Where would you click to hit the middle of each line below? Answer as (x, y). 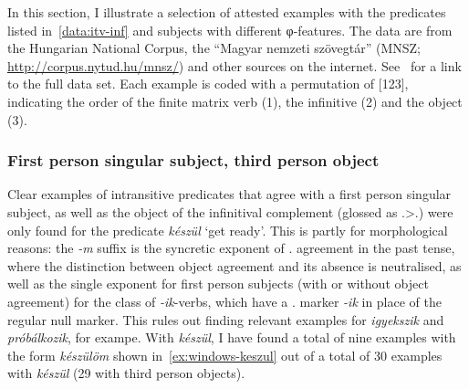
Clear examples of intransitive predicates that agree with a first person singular (229, 194)
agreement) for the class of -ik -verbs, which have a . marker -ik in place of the (224, 301)
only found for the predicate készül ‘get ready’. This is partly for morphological (228, 230)
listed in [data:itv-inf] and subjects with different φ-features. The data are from (230, 30)
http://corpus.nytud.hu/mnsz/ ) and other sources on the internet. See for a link (234, 65)
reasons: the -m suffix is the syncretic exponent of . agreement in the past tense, (231, 248)
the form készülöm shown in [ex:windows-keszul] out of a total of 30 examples (225, 355)
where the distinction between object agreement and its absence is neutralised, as (234, 265)
